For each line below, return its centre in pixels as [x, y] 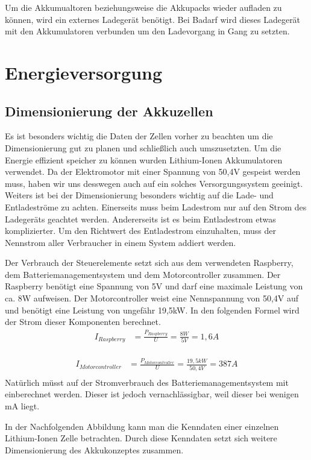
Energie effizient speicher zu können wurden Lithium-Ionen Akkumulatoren [144, 159]
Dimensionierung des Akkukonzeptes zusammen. [94, 449]
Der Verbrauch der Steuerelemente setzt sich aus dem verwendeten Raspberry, [149, 263]
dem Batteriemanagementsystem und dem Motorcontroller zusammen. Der [143, 274]
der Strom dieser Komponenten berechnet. [83, 322]
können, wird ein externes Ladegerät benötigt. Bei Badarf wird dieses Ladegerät [153, 19]
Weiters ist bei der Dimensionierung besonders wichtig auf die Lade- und [139, 195]
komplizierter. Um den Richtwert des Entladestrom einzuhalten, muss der [141, 231]
